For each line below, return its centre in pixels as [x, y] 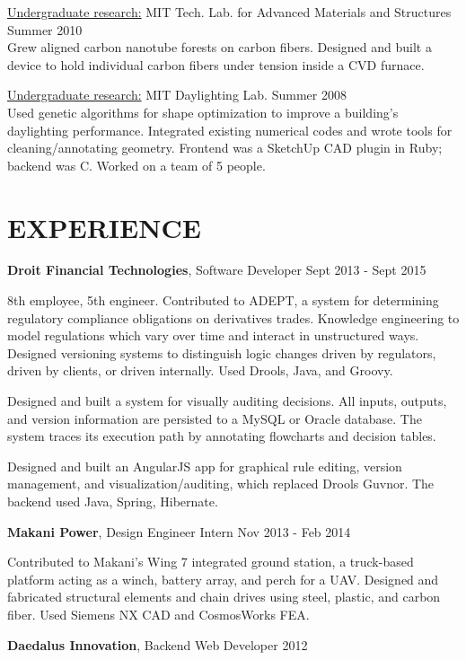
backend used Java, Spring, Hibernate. [113, 501]
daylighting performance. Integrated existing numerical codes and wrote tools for [230, 130]
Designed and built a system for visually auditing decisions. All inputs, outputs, [227, 401]
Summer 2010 [45, 29]
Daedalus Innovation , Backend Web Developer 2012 [158, 644]
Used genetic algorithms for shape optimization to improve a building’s [203, 112]
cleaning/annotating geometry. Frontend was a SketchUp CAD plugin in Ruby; [225, 148]
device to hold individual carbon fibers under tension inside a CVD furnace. [216, 64]
